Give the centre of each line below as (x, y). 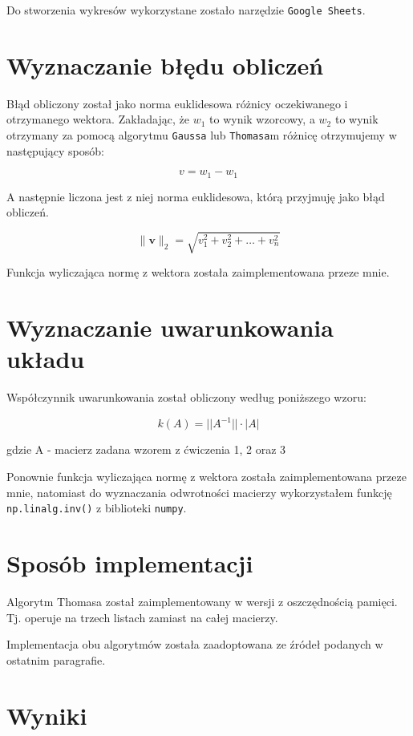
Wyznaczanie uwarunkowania (170, 328)
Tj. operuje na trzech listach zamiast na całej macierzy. (142, 617)
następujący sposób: (55, 150)
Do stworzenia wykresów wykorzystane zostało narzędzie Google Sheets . (186, 10)
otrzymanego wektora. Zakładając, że (98, 119)
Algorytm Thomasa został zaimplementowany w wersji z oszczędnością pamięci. (202, 601)
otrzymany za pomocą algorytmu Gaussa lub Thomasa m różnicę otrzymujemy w (202, 134)
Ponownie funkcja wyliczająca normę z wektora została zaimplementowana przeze (206, 476)
